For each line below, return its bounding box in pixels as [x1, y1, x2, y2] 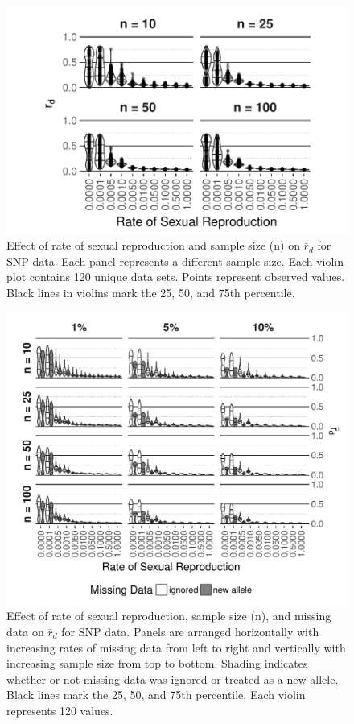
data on [6, 623, 44, 639]
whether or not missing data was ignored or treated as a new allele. [6, 670, 339, 687]
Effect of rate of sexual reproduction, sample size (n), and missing [6, 607, 331, 624]
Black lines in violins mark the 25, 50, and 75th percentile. [6, 284, 295, 301]
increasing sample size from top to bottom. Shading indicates [6, 655, 308, 672]
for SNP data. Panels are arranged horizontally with [61, 623, 319, 639]
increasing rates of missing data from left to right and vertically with [6, 639, 346, 656]
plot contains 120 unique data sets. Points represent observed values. [6, 268, 345, 285]
